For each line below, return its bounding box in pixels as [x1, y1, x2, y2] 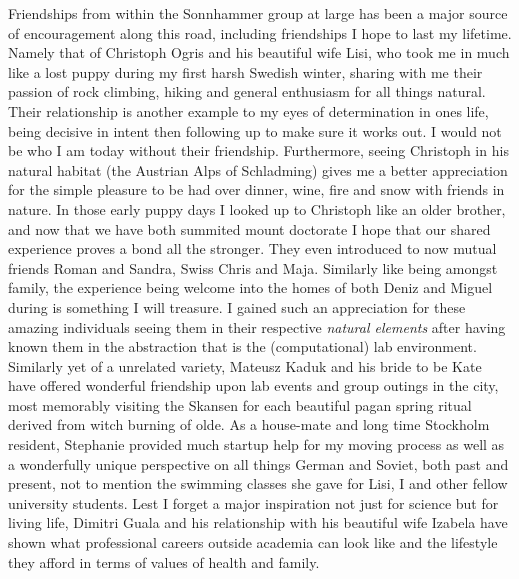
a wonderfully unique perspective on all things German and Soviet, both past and [8, 453, 509, 474]
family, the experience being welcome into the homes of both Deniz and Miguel [8, 277, 493, 298]
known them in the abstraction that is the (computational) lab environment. [8, 336, 477, 357]
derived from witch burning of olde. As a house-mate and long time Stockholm [8, 414, 490, 435]
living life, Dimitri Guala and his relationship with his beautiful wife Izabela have [8, 512, 508, 533]
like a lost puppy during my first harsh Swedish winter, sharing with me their [8, 61, 483, 82]
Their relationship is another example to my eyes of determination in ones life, [8, 100, 489, 121]
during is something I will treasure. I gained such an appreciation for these [8, 296, 466, 317]
